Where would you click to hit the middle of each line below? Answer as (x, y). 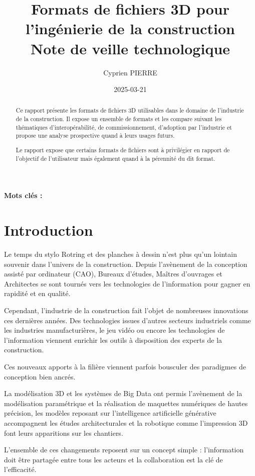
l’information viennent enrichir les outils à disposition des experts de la (113, 340)
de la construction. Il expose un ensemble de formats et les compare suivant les (119, 119)
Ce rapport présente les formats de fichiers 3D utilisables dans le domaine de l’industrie (130, 110)
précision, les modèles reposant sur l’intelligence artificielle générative (110, 413)
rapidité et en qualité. (37, 293)
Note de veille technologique (130, 48)
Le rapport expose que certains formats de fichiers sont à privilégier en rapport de (123, 150)
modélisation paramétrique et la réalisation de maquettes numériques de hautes (126, 403)
